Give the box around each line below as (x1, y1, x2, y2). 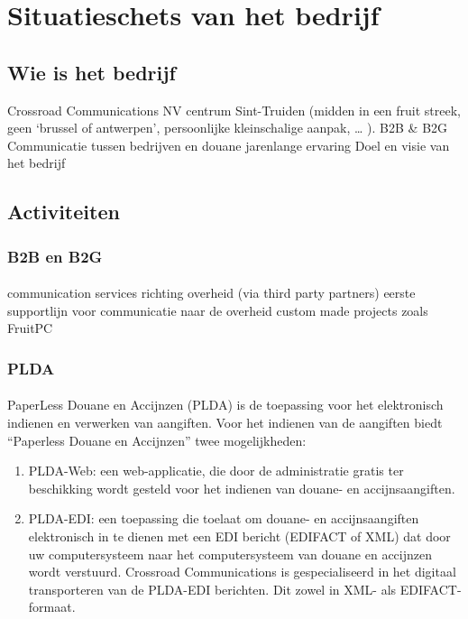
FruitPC (7, 319, 53, 337)
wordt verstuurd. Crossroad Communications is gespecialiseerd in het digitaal (28, 562, 456, 581)
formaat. (28, 597, 76, 616)
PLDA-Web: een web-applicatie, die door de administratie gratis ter (28, 461, 404, 480)
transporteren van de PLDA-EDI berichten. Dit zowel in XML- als (28, 579, 397, 598)
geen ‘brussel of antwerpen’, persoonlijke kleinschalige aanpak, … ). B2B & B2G (7, 118, 448, 137)
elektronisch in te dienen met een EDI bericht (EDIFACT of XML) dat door (28, 526, 451, 545)
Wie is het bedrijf (7, 58, 176, 86)
